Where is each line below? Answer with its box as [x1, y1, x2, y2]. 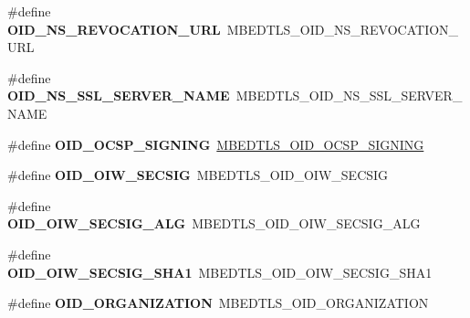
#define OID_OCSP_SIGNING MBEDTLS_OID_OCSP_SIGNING [7, 134, 424, 154]
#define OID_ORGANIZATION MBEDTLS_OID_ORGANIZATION [7, 293, 429, 313]
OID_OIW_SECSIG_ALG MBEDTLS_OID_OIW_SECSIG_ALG [7, 214, 421, 233]
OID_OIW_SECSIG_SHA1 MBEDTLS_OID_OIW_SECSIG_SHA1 [7, 262, 433, 281]
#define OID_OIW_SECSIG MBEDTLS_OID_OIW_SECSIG [7, 165, 389, 185]
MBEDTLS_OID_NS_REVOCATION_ [226, 19, 459, 38]
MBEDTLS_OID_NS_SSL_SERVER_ [235, 86, 463, 105]
